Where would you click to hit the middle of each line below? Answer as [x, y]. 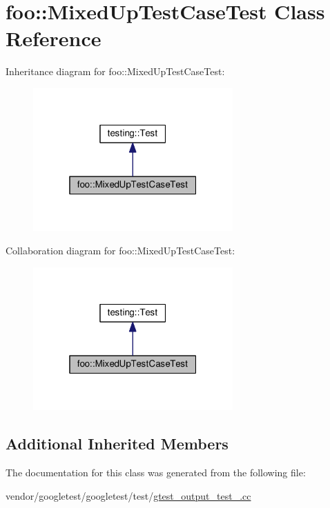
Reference [54, 38]
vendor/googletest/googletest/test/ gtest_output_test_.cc [128, 495]
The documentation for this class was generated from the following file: [156, 473]
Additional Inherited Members [117, 444]
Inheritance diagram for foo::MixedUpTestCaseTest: [115, 71]
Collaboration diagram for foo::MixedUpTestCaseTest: [120, 251]
